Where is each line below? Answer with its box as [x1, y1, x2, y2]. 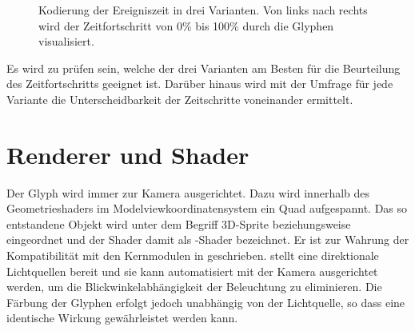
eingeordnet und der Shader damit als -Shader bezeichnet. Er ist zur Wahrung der [6, 231, 409, 248]
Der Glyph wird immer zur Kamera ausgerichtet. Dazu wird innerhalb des [6, 184, 370, 201]
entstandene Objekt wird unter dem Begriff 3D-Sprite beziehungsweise [6, 215, 351, 232]
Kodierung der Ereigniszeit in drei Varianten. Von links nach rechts [38, 2, 368, 18]
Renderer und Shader [6, 138, 249, 170]
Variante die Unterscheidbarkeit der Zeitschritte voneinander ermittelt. [6, 90, 353, 107]
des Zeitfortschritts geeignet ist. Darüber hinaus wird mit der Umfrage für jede [6, 75, 393, 92]
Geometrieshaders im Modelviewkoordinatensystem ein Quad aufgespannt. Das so [6, 200, 408, 217]
